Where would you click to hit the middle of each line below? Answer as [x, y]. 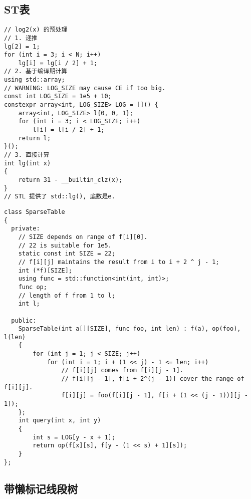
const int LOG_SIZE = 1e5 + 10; [58, 96]
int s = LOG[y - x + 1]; [74, 437]
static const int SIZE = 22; [67, 254]
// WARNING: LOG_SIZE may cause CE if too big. [85, 88]
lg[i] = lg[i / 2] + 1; [58, 63]
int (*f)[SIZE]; [45, 270]
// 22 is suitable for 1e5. [65, 245]
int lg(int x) [28, 163]
